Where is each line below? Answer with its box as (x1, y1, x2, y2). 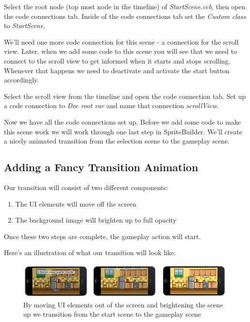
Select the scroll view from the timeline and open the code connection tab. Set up (4, 91, 246, 101)
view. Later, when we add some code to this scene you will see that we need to (4, 46, 237, 56)
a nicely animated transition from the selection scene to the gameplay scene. (4, 136, 230, 146)
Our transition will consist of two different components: (4, 182, 168, 192)
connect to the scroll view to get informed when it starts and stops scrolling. (4, 55, 231, 65)
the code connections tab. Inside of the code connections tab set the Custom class (4, 11, 246, 21)
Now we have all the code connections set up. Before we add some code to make (4, 116, 241, 127)
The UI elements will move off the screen (15, 198, 136, 209)
